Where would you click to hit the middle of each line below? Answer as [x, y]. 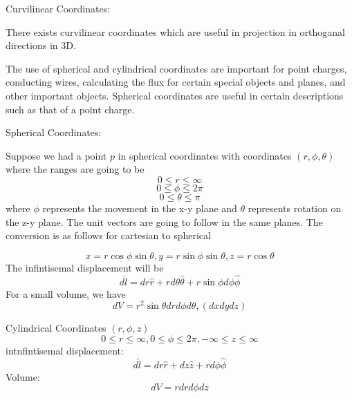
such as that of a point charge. [70, 109]
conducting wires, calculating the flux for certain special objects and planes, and [176, 82]
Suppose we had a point [56, 155]
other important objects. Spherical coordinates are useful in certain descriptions [175, 95]
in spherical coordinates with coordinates [205, 155]
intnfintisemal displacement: [65, 350]
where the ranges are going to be [75, 169]
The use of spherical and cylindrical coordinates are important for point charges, [176, 68]
